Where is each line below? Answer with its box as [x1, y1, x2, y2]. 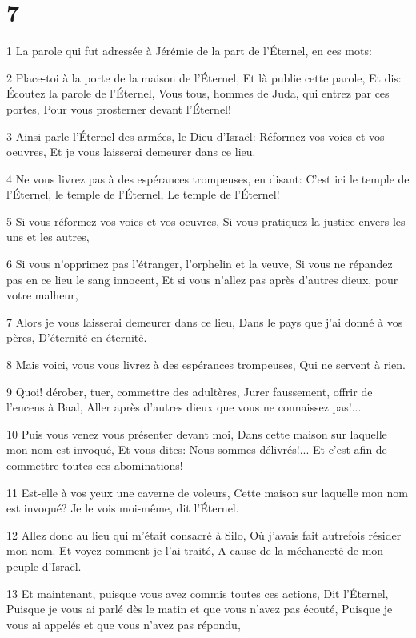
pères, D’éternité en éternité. [6, 329, 147, 346]
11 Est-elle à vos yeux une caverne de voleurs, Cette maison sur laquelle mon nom [6, 484, 408, 500]
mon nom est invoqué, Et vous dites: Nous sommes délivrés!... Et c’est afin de [6, 441, 387, 458]
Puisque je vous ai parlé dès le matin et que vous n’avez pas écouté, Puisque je [6, 600, 393, 617]
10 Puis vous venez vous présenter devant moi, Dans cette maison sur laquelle [6, 425, 387, 442]
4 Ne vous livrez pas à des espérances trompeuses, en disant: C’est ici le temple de [6, 170, 410, 187]
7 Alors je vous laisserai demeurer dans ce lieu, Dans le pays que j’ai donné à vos [6, 313, 403, 330]
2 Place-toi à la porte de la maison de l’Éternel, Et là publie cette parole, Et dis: [6, 69, 402, 86]
